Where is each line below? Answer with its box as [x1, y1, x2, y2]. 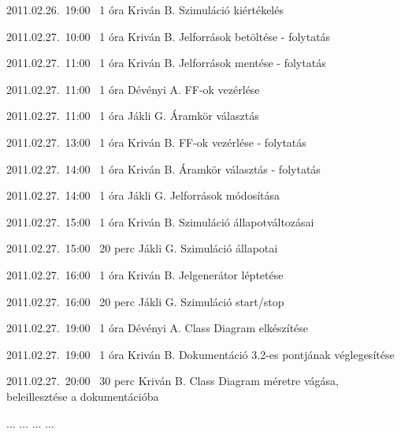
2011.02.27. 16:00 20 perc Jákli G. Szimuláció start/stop [6, 293, 284, 309]
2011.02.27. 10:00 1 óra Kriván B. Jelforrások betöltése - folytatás [6, 28, 331, 44]
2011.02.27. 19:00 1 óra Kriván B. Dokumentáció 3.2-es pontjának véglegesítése [6, 346, 395, 362]
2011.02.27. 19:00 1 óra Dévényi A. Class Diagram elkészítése [6, 320, 309, 336]
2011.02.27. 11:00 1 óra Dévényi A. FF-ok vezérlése [6, 80, 260, 97]
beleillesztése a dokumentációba [6, 387, 159, 404]
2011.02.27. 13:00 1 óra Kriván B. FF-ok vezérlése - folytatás [6, 133, 306, 150]
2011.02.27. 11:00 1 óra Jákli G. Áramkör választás [6, 107, 259, 124]
